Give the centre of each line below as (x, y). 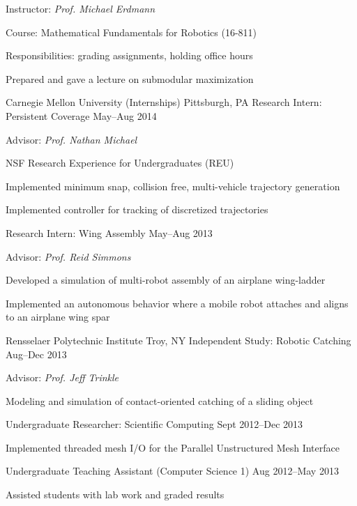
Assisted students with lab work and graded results (115, 495)
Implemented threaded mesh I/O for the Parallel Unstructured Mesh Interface (173, 447)
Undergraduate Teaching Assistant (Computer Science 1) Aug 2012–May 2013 (172, 471)
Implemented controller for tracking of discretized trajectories (137, 209)
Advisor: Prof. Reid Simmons (68, 256)
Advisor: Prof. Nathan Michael (71, 139)
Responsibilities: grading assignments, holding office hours (129, 55)
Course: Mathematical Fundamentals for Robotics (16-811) (131, 32)
